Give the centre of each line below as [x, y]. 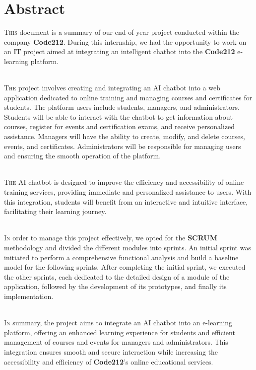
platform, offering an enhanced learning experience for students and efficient [120, 332]
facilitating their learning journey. [55, 211]
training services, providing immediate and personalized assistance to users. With [128, 192]
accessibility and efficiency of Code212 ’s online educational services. [109, 361]
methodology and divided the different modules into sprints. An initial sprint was [128, 247]
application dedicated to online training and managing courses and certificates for [128, 97]
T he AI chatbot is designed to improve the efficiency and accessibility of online [124, 182]
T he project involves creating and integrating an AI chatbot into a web [112, 88]
